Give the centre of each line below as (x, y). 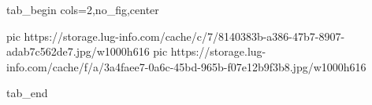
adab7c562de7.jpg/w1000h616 (78, 51)
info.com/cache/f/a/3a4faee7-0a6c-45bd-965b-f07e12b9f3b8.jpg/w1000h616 (186, 66)
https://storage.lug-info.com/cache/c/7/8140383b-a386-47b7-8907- (184, 36)
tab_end (27, 93)
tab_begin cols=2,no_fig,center (83, 9)
